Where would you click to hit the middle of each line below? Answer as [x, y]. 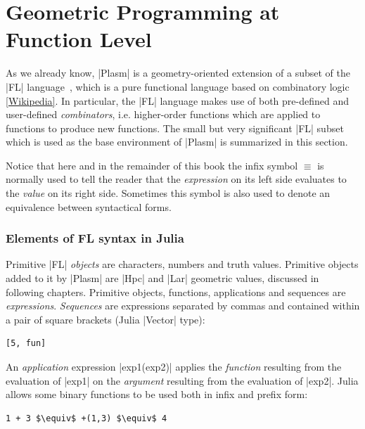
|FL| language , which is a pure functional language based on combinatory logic [178, 86]
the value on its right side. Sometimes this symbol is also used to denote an [168, 193]
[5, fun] [26, 344]
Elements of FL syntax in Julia [95, 238]
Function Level [79, 39]
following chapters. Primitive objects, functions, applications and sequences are [176, 292]
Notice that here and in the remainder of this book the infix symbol [152, 165]
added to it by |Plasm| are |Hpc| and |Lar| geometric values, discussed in [162, 278]
